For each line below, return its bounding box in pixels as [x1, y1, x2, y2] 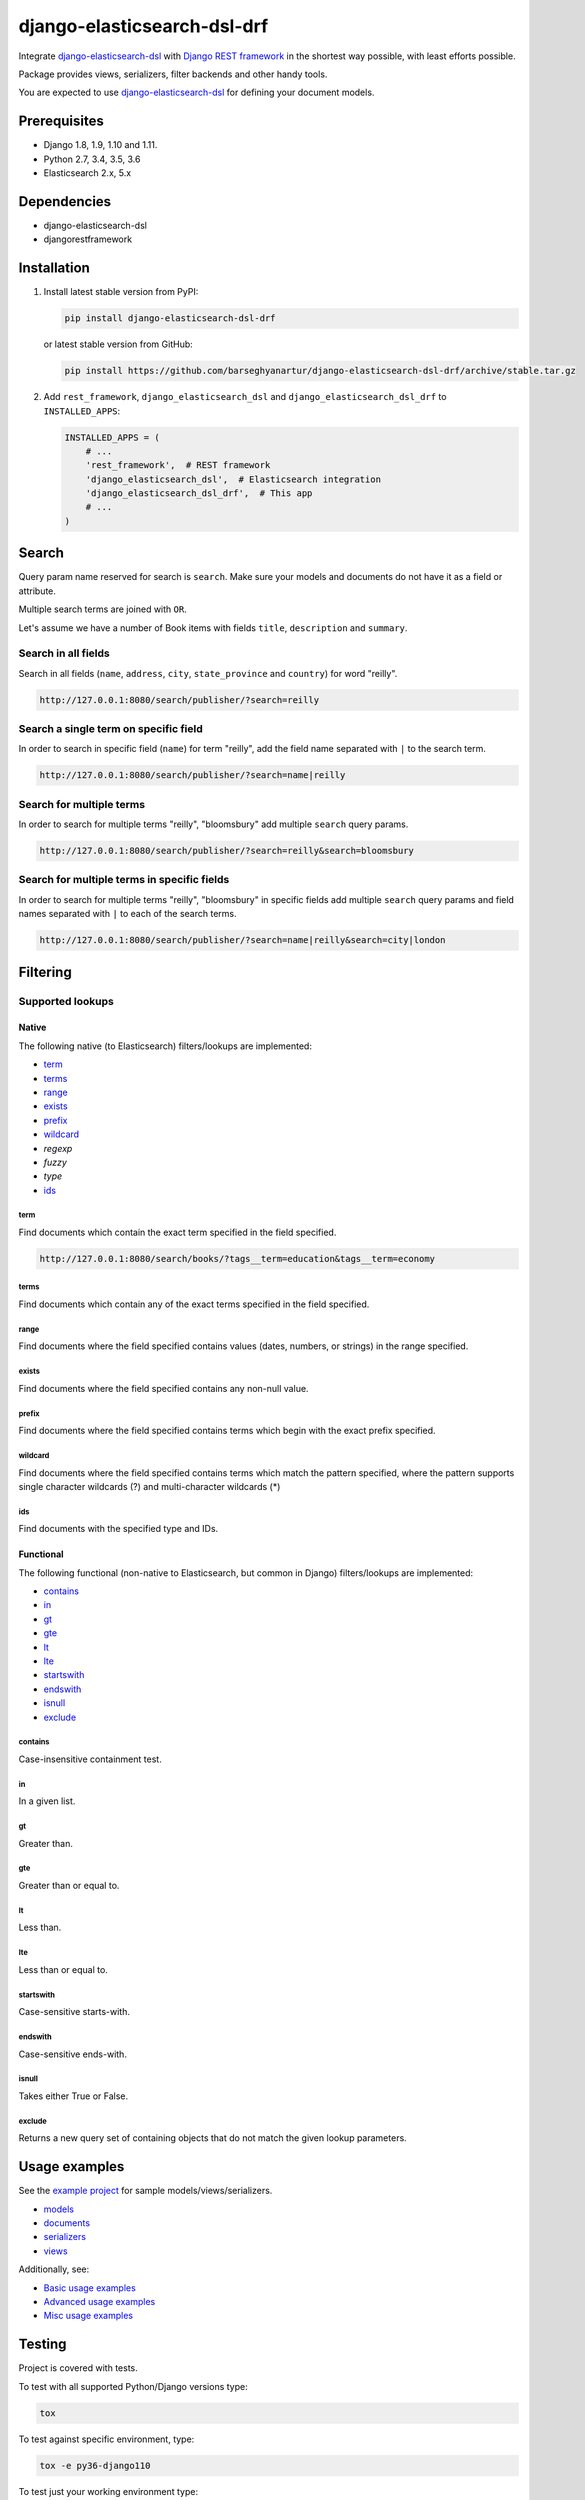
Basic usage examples [43, 2281, 137, 2294]
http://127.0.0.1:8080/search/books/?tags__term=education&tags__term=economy [39, 1253, 435, 1265]
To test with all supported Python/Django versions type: [18, 2380, 249, 2392]
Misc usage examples [43, 2310, 134, 2322]
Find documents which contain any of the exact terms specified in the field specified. [18, 1298, 370, 1310]
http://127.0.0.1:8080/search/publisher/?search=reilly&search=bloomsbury [39, 845, 415, 857]
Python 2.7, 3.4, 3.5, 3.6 [43, 153, 141, 165]
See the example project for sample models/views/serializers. [18, 2185, 273, 2197]
